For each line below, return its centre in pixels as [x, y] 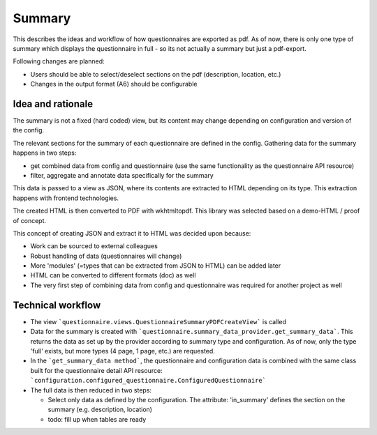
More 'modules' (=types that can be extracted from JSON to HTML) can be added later [156, 266]
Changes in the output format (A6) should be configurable [114, 84]
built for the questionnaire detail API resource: [97, 370]
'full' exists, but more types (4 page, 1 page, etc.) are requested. [123, 351]
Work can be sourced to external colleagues [94, 246]
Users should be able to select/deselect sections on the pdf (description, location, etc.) [156, 74]
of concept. [30, 220]
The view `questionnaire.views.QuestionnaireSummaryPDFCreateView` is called [158, 321]
